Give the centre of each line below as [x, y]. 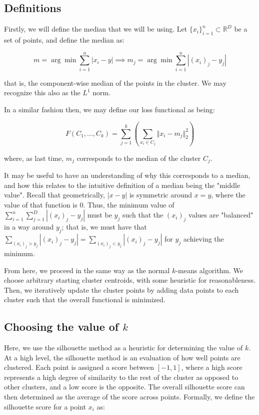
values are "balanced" [221, 215]
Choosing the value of [61, 327]
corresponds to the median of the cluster [139, 158]
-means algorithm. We [209, 270]
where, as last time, [34, 158]
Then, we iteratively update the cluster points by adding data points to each [121, 289]
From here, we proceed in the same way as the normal [87, 270]
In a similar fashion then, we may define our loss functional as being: [109, 109]
